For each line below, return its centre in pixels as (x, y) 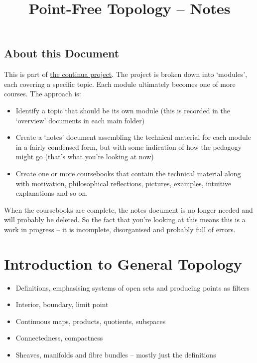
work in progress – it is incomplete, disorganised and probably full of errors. (120, 229)
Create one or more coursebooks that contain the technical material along (128, 173)
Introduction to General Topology (123, 263)
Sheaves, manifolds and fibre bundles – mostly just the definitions (116, 355)
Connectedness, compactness (59, 338)
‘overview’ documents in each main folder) (80, 120)
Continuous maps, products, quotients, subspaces (91, 321)
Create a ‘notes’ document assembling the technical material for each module (133, 137)
